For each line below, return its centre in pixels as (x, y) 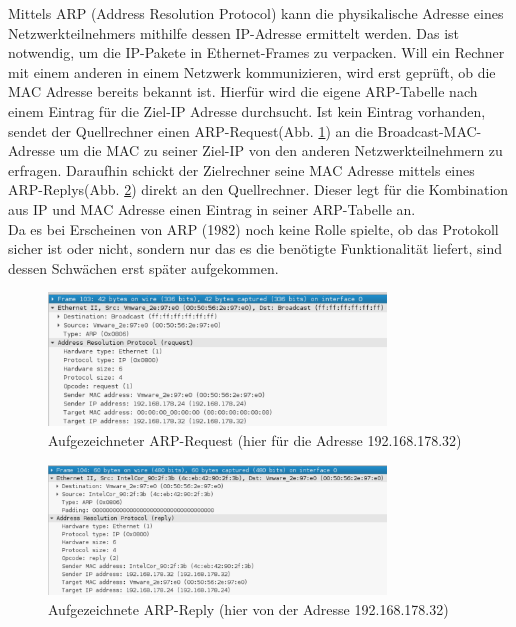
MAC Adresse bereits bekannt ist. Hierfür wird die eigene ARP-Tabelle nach (243, 91)
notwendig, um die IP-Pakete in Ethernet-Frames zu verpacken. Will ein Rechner (256, 52)
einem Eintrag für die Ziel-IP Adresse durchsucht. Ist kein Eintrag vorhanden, (247, 110)
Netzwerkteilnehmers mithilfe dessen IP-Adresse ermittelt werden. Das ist (233, 32)
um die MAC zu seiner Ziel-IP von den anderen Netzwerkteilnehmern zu (281, 150)
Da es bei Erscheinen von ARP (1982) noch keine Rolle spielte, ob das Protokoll (253, 228)
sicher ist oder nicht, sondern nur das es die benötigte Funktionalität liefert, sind (255, 248)
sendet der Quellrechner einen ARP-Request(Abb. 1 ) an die (190, 130)
